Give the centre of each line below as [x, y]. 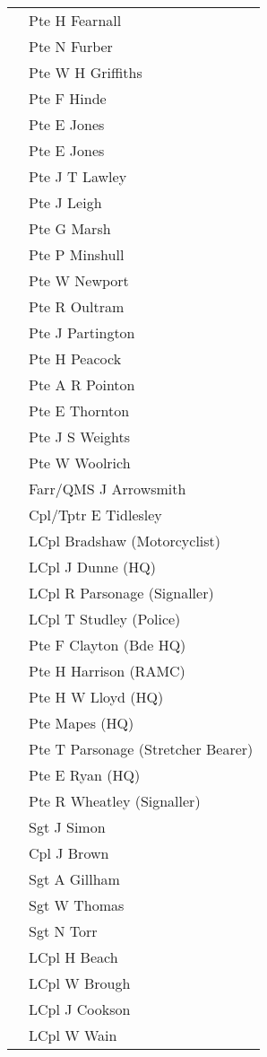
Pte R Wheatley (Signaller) [115, 801]
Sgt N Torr [63, 931]
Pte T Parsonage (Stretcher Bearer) [141, 749]
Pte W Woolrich [80, 463]
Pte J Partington [82, 332]
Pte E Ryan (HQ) [85, 775]
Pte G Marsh [70, 228]
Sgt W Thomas [77, 905]
